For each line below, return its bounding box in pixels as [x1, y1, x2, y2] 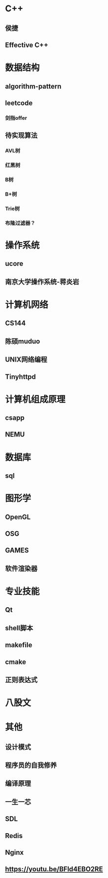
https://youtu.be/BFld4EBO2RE [5, 865, 103, 874]
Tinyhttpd [5, 372, 36, 381]
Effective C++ [5, 40, 49, 49]
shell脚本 [5, 623, 33, 632]
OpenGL [5, 512, 31, 521]
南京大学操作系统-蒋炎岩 [5, 277, 80, 286]
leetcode [5, 99, 33, 107]
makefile [5, 641, 32, 649]
